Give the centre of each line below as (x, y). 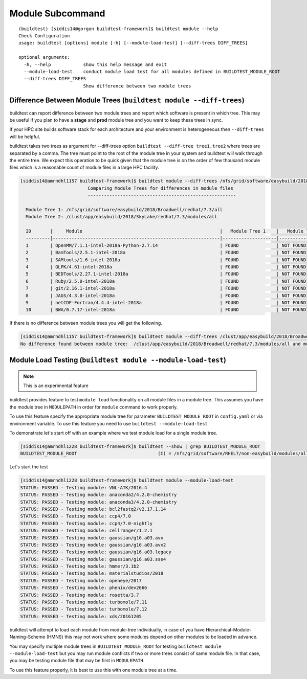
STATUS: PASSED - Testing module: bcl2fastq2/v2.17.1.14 (93, 509)
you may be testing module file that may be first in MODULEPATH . (77, 661)
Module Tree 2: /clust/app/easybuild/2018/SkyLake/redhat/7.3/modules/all (122, 217)
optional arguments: (44, 57)
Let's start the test (29, 467)
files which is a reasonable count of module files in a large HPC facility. (84, 167)
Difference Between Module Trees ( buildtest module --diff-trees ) (127, 100)
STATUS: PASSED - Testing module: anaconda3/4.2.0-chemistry (98, 502)
